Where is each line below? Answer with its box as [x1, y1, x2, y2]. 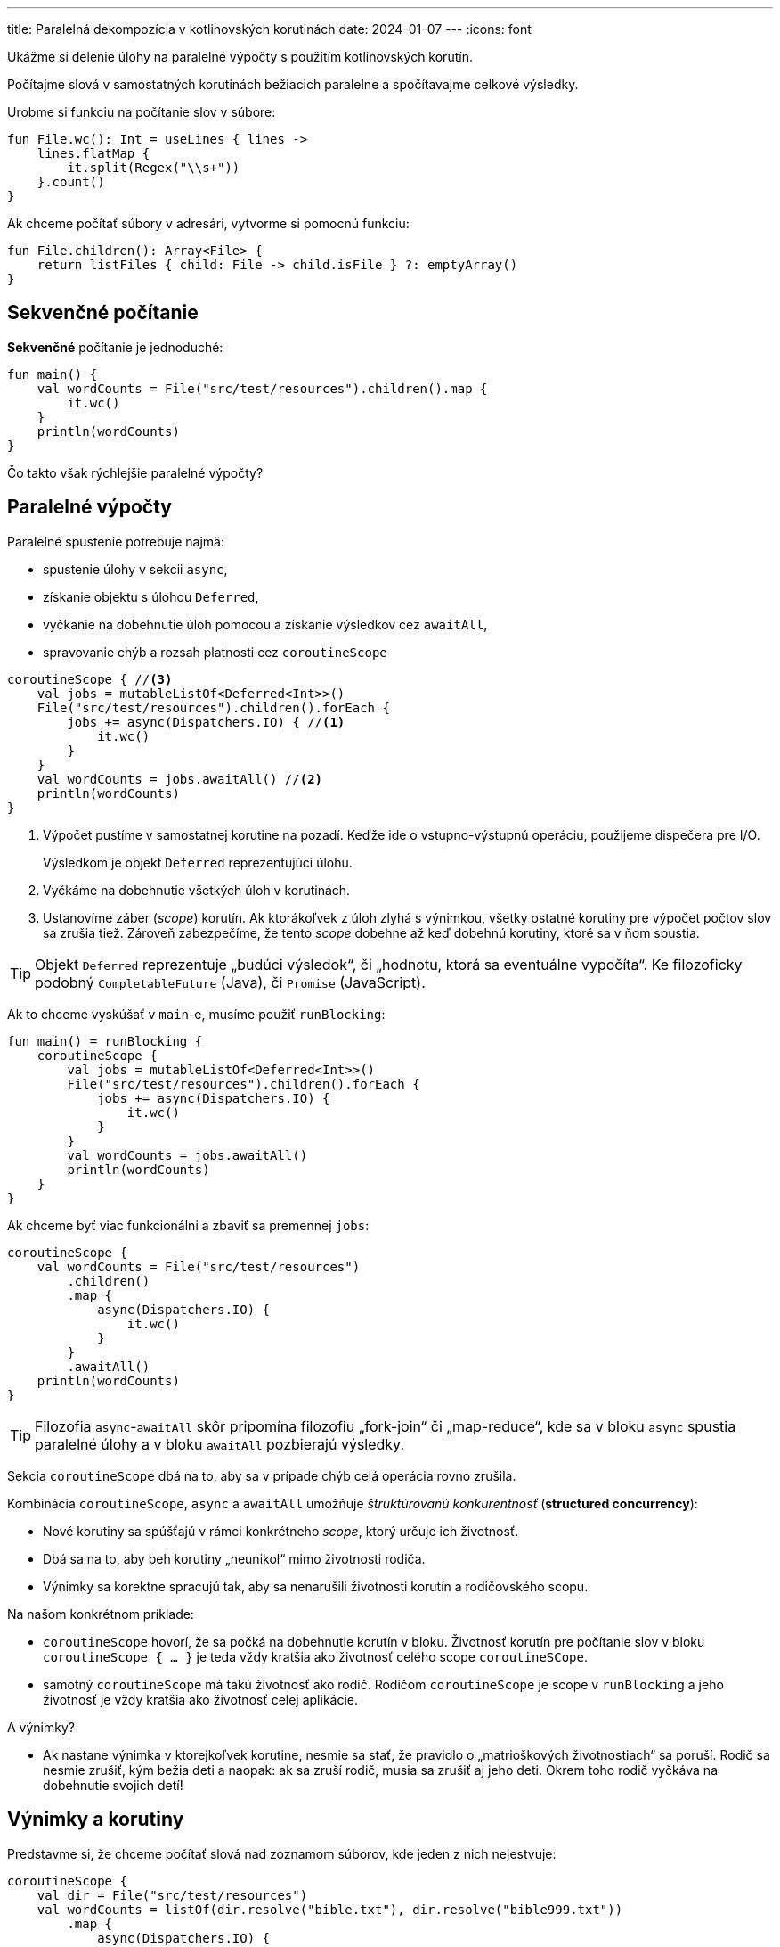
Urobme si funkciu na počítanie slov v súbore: [7, 104, 276, 119]
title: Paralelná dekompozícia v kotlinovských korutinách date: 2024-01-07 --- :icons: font [7, 21, 532, 37]
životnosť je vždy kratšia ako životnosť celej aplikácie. [43, 1691, 359, 1707]
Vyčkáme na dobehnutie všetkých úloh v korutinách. [43, 882, 351, 898]
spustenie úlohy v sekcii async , [43, 561, 228, 577]
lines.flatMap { [37, 146, 150, 160]
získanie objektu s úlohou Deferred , [43, 588, 259, 604]
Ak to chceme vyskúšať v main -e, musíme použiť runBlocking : [7, 1006, 386, 1022]
